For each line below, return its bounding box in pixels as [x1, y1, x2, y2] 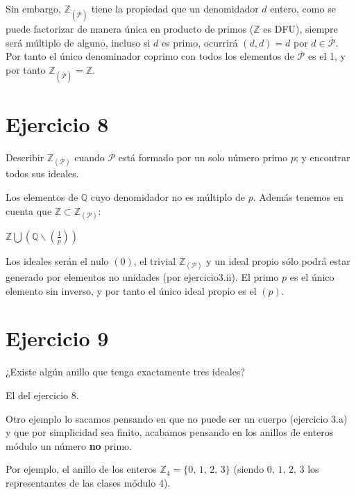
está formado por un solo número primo [118, 150, 288, 165]
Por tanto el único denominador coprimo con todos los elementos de [6, 49, 294, 63]
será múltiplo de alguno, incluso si [6, 35, 151, 49]
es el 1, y [307, 49, 346, 63]
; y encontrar [295, 150, 350, 165]
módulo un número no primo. [6, 438, 133, 453]
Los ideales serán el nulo [6, 253, 109, 268]
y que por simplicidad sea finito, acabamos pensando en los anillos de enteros [6, 425, 334, 439]
